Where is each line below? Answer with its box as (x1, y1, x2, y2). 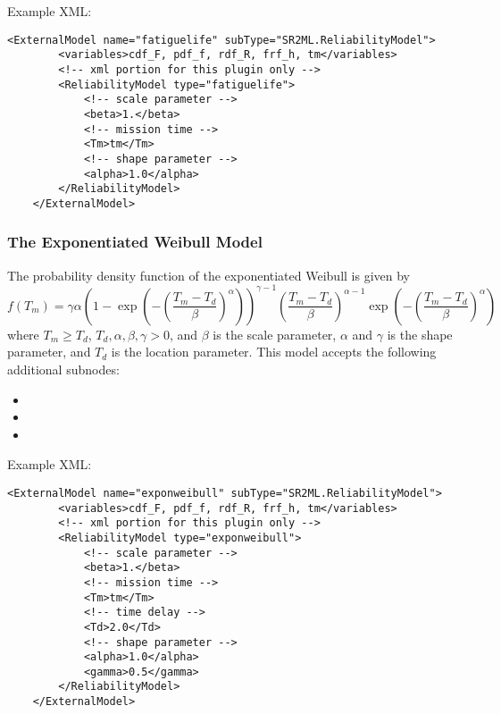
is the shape (387, 324, 453, 343)
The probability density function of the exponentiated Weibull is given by (7, 265, 410, 284)
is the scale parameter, (213, 324, 337, 343)
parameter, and (7, 342, 91, 361)
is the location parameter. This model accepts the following (111, 342, 437, 361)
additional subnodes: (7, 359, 120, 378)
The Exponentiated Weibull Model (7, 231, 263, 253)
